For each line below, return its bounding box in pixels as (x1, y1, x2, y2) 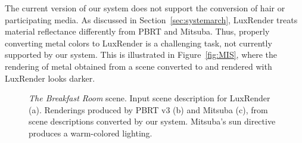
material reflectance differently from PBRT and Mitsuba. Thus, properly (5, 25, 270, 38)
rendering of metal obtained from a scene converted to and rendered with (5, 60, 272, 72)
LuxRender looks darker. (5, 71, 95, 84)
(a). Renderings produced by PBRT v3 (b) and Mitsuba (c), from (29, 103, 268, 116)
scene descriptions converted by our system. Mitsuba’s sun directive (29, 115, 276, 128)
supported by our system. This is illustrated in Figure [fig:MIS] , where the (5, 48, 278, 61)
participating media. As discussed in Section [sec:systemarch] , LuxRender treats (5, 13, 298, 26)
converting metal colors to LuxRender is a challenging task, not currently (5, 36, 272, 49)
